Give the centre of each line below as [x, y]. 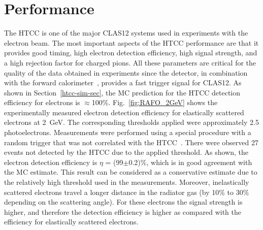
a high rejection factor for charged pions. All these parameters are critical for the [130, 62]
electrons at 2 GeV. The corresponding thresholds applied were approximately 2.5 [131, 122]
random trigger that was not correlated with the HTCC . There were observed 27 [131, 142]
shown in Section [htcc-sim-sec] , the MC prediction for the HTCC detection [122, 92]
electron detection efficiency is [51, 162]
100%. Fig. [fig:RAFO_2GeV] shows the [155, 102]
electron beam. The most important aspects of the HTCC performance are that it [131, 42]
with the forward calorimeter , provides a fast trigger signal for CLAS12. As [123, 83]
